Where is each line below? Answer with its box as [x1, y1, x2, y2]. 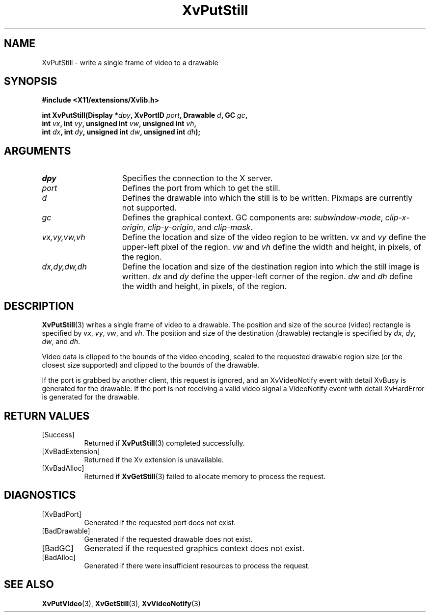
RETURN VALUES [4, 409, 90, 422]
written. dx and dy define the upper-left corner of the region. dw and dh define [122, 271, 413, 282]
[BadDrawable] [42, 526, 90, 535]
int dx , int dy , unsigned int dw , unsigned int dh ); [42, 128, 201, 136]
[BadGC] [42, 543, 74, 553]
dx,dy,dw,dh [42, 262, 87, 272]
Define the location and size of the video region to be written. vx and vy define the [122, 232, 426, 242]
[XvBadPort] [42, 509, 82, 518]
